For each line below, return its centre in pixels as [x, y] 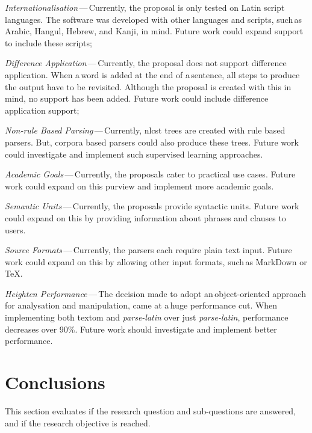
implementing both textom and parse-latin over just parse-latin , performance [147, 317]
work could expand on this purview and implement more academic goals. [139, 186]
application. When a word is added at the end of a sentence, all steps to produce [152, 74]
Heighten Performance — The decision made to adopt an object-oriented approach [155, 293]
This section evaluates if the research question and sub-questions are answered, [151, 410]
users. [15, 229]
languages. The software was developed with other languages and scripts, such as [154, 19]
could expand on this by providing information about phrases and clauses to [145, 217]
